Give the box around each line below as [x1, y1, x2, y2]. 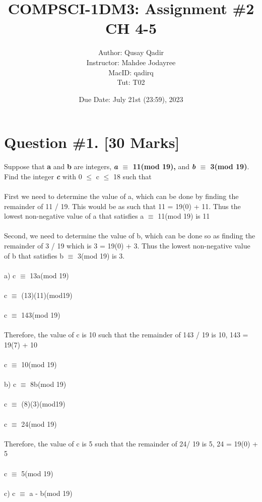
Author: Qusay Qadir [98, 47, 164, 58]
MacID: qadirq [108, 67, 154, 77]
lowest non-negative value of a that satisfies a [4, 211, 144, 221]
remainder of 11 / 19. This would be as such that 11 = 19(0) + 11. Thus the [4, 200, 241, 211]
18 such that [113, 171, 152, 181]
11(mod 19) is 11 [158, 211, 210, 221]
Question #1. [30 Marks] [4, 132, 180, 153]
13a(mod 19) [30, 270, 69, 280]
